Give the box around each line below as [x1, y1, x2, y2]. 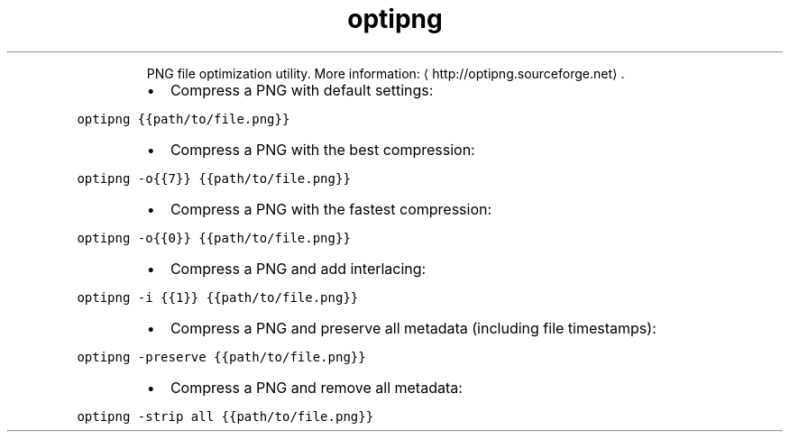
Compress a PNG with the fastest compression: [170, 199, 492, 218]
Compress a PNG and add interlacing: [170, 259, 427, 278]
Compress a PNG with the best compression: [170, 140, 475, 159]
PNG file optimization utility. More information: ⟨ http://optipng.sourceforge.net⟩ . [146, 65, 625, 81]
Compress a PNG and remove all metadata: [170, 378, 463, 397]
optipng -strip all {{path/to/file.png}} [77, 408, 374, 424]
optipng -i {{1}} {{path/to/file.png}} [77, 289, 359, 305]
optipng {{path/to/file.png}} [77, 111, 290, 126]
